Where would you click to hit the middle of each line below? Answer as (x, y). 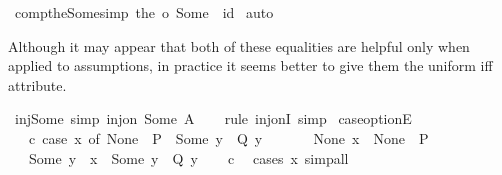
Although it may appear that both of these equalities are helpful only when (239, 45)
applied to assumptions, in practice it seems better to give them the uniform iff (250, 65)
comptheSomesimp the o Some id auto (144, 12)
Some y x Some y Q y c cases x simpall (188, 157)
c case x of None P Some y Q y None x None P (228, 137)
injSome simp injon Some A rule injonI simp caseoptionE (213, 118)
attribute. (37, 84)
